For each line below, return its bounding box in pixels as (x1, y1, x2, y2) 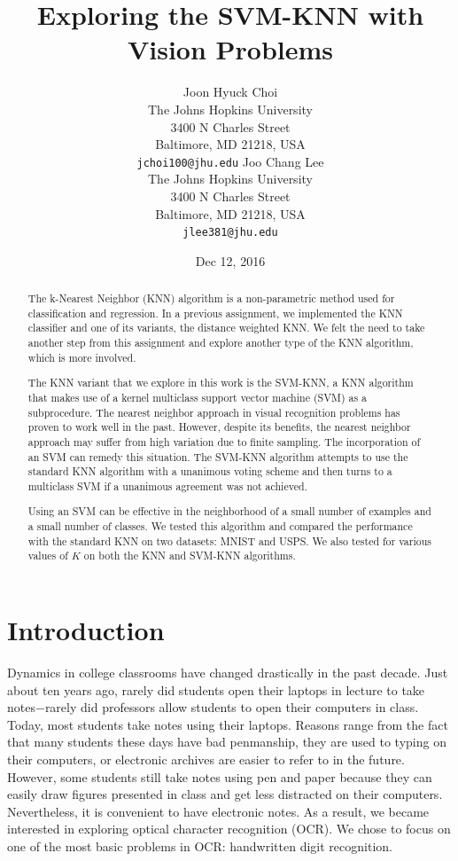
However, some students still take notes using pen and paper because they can (7, 767, 432, 786)
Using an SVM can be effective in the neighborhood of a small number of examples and (27, 504, 431, 519)
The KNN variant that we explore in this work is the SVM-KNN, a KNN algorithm (27, 375, 414, 390)
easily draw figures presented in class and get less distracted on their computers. (7, 785, 443, 803)
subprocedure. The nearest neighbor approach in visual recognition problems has (27, 404, 400, 419)
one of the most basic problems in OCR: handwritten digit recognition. (7, 836, 392, 855)
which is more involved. (27, 349, 136, 364)
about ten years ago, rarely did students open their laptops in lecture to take (7, 680, 425, 699)
